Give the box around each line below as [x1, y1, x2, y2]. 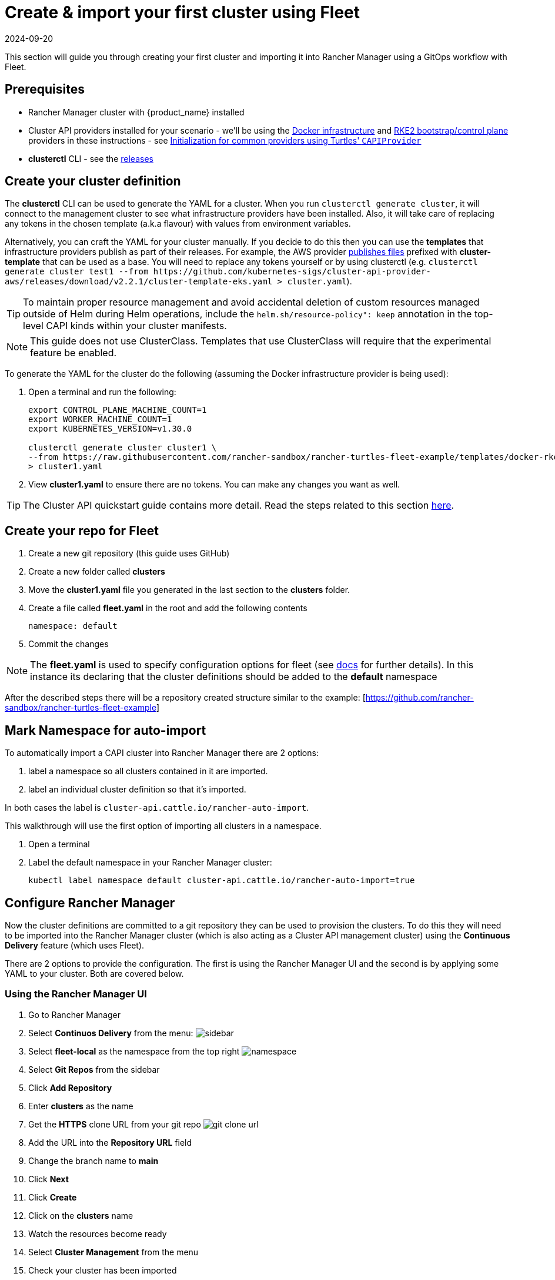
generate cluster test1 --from [5, 267, 149, 277]
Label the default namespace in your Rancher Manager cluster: [28, 857, 272, 868]
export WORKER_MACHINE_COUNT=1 [28, 414, 172, 425]
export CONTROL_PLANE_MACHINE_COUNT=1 [28, 405, 207, 415]
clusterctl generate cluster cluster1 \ [28, 443, 217, 453]
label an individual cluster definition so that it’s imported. [28, 784, 246, 795]
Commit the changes [28, 639, 109, 649]
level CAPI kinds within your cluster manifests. [23, 320, 227, 332]
